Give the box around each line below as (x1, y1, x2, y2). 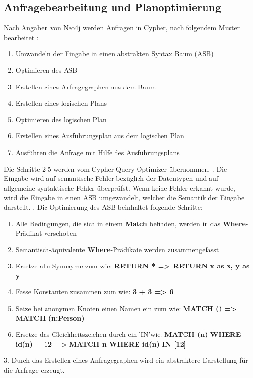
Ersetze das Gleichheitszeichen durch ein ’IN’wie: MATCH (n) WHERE (15, 329, 241, 339)
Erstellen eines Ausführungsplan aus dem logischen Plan (15, 131, 184, 141)
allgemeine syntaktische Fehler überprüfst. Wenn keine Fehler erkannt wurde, (4, 182, 236, 193)
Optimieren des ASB (15, 65, 78, 75)
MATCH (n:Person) (15, 312, 85, 323)
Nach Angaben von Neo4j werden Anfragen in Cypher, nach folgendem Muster (4, 22, 240, 33)
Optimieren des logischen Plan (15, 114, 107, 124)
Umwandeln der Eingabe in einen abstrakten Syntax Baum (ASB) (15, 48, 214, 59)
